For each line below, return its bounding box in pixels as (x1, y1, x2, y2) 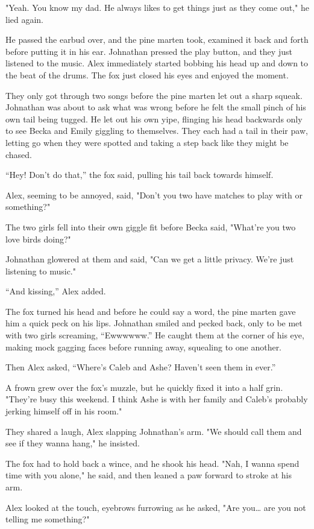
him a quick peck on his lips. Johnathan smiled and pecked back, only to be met (5, 317, 303, 329)
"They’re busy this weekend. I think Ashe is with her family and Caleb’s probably (5, 393, 308, 405)
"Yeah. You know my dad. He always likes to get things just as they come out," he (5, 1, 309, 13)
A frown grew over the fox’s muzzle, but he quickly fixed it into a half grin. (5, 381, 283, 393)
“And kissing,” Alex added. (5, 285, 106, 297)
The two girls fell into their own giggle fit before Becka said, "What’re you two (5, 220, 296, 233)
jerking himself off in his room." (5, 405, 122, 417)
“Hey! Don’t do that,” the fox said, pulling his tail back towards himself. (5, 168, 274, 181)
